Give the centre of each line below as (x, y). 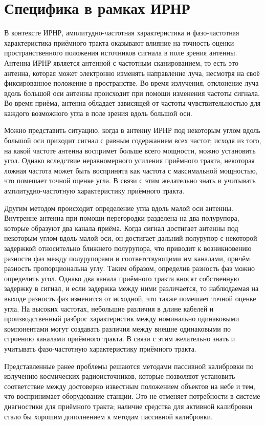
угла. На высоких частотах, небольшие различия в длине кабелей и (109, 308)
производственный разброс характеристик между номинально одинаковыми (122, 318)
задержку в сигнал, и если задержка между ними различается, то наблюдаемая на (131, 288)
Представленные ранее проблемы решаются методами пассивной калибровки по (129, 366)
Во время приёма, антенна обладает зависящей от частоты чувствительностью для (132, 103)
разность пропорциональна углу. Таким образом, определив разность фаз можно (129, 268)
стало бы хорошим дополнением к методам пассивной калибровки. (108, 416)
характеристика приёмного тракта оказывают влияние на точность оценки (119, 42)
